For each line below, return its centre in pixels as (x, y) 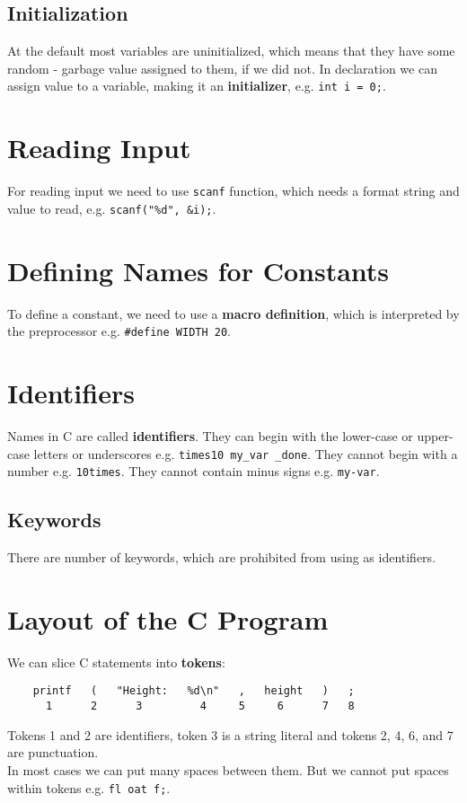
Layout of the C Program (168, 618)
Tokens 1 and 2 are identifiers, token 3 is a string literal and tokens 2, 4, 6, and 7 (230, 734)
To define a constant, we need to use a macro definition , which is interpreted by (233, 313)
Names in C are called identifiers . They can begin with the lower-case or (210, 435)
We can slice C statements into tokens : (116, 662)
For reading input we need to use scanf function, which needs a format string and (233, 191)
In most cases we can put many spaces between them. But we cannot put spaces (228, 769)
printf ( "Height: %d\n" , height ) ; (194, 691)
